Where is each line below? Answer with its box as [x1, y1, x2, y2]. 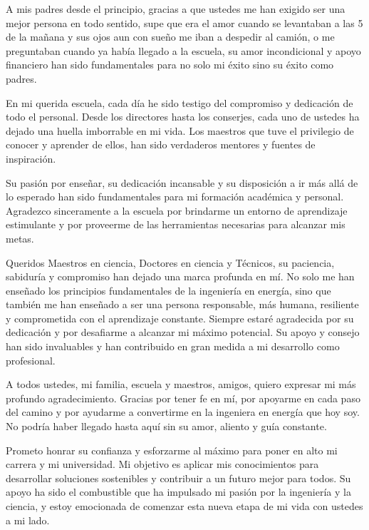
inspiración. [6, 151, 56, 165]
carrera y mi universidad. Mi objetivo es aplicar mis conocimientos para [6, 457, 319, 472]
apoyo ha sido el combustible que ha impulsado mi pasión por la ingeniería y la [6, 484, 351, 499]
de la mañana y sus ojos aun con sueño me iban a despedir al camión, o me [6, 29, 335, 44]
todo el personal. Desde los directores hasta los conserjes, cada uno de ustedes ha [6, 109, 360, 124]
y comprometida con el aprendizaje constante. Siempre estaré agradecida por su [6, 310, 354, 325]
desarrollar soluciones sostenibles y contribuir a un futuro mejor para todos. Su [6, 470, 351, 485]
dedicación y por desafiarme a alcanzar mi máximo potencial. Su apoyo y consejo [6, 325, 360, 340]
